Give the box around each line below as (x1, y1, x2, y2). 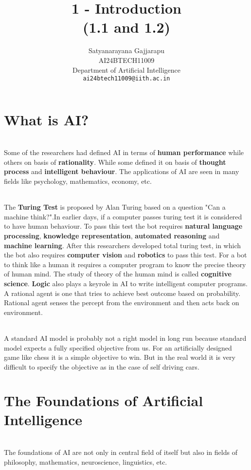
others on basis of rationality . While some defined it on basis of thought (4, 157, 226, 167)
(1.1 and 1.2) (82, 17, 171, 37)
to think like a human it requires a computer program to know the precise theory (4, 259, 246, 269)
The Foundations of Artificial (4, 390, 203, 410)
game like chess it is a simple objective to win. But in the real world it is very (4, 352, 235, 362)
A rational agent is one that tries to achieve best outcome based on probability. (4, 288, 241, 298)
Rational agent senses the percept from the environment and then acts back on (4, 297, 239, 308)
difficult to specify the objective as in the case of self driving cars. (4, 361, 199, 372)
